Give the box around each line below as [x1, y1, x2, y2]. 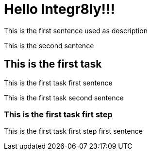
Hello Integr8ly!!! [4, 1, 115, 17]
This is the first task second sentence [4, 93, 124, 102]
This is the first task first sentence [4, 78, 113, 87]
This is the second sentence [4, 41, 94, 50]
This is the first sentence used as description [4, 26, 148, 35]
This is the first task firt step [4, 109, 113, 119]
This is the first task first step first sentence [4, 127, 143, 136]
